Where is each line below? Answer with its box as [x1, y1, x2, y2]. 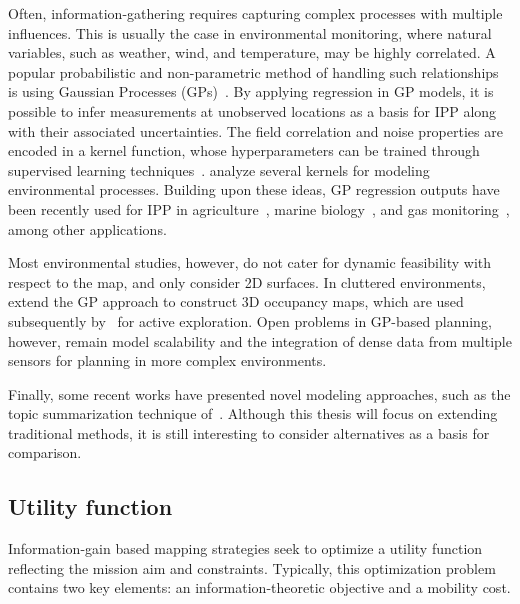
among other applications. [8, 218, 167, 239]
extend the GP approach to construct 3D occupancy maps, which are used [8, 291, 464, 312]
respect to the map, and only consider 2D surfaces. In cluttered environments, [8, 271, 486, 292]
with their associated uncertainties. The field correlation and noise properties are [8, 120, 503, 141]
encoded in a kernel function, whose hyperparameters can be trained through [8, 140, 480, 161]
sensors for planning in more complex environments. [8, 350, 327, 371]
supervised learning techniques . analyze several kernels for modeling [8, 159, 430, 180]
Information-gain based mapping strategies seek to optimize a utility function [8, 538, 483, 559]
